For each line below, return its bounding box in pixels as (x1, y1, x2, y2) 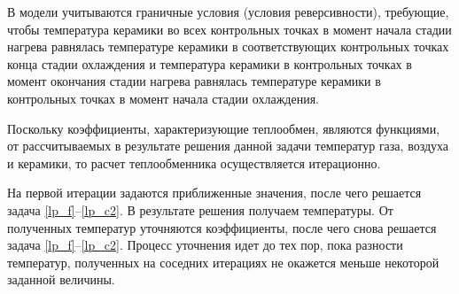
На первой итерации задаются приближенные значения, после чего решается (7, 183, 422, 202)
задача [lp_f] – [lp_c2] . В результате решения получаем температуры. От (7, 200, 393, 219)
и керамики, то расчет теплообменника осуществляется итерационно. (7, 153, 381, 172)
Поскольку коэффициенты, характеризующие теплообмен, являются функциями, (7, 119, 440, 137)
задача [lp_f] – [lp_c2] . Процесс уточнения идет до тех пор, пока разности (7, 236, 403, 254)
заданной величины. (7, 270, 115, 289)
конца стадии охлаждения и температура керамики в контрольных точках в (7, 54, 412, 73)
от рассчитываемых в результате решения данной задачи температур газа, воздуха (7, 136, 449, 155)
